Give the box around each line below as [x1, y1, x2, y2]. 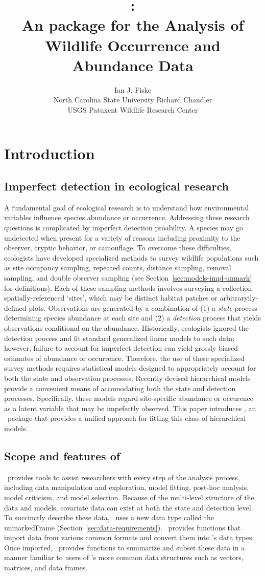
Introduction [4, 143, 95, 164]
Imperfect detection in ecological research [4, 178, 229, 194]
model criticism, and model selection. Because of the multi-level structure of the [4, 492, 254, 502]
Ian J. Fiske [114, 84, 152, 95]
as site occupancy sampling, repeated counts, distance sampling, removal [4, 262, 231, 273]
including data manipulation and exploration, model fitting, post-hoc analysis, [4, 482, 249, 493]
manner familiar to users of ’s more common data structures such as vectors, [4, 552, 244, 563]
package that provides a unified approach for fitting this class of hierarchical [7, 413, 246, 423]
